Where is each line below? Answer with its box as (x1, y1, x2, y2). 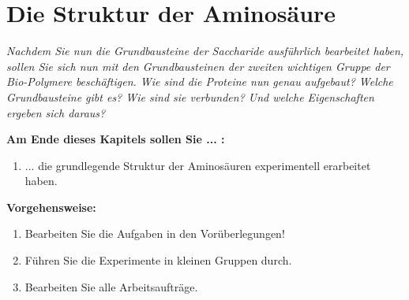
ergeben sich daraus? (6, 104, 106, 120)
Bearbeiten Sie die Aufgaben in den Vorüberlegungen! (24, 225, 285, 242)
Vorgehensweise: (6, 198, 96, 215)
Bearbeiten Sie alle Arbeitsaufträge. (24, 278, 198, 294)
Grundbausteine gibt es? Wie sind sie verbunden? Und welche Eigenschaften (6, 88, 374, 105)
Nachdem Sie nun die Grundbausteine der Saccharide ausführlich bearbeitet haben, (6, 43, 404, 59)
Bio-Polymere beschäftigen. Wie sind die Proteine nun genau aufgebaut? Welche (6, 73, 393, 90)
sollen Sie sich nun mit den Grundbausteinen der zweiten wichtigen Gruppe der (6, 57, 390, 74)
